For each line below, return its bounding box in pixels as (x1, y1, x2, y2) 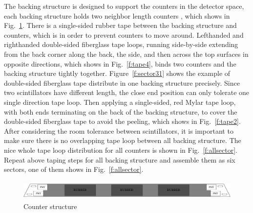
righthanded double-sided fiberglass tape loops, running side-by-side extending (4, 39, 238, 49)
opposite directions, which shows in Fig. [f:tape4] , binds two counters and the (4, 58, 236, 69)
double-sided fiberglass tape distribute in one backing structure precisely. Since (4, 77, 240, 88)
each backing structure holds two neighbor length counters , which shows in (4, 10, 230, 21)
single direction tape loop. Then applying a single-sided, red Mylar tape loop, (4, 96, 236, 107)
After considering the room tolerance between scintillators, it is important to (4, 125, 233, 136)
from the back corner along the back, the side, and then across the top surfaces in (4, 48, 249, 59)
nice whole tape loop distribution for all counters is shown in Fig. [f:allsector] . (4, 144, 237, 155)
